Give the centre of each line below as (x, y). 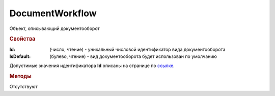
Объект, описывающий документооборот (55, 28)
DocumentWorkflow (53, 13)
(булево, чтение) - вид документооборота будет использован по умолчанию (133, 56)
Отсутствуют (23, 87)
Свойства (22, 39)
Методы (20, 76)
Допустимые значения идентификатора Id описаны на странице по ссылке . (92, 66)
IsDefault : (20, 56)
